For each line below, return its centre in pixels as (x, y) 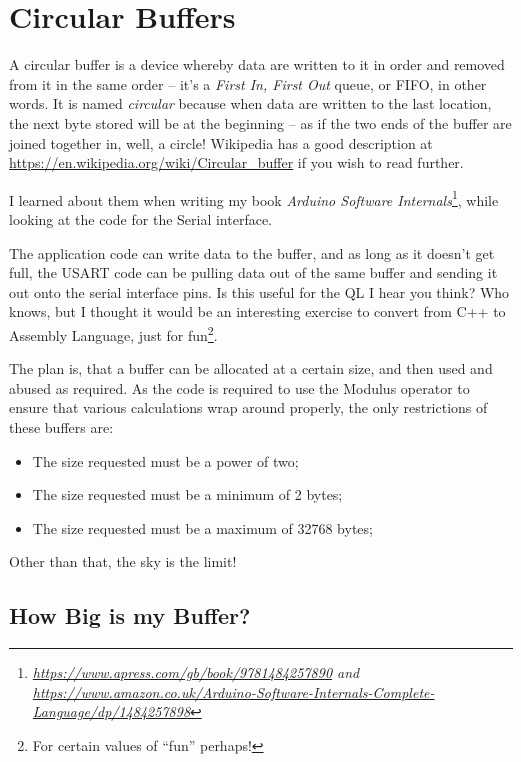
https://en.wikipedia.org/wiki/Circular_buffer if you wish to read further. (236, 162)
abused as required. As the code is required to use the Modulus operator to (239, 387)
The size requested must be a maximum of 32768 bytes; (202, 527)
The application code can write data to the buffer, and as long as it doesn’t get (252, 252)
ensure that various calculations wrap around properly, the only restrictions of (248, 407)
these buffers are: (61, 426)
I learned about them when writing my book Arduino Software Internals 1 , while (254, 198)
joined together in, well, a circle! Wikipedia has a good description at (221, 142)
